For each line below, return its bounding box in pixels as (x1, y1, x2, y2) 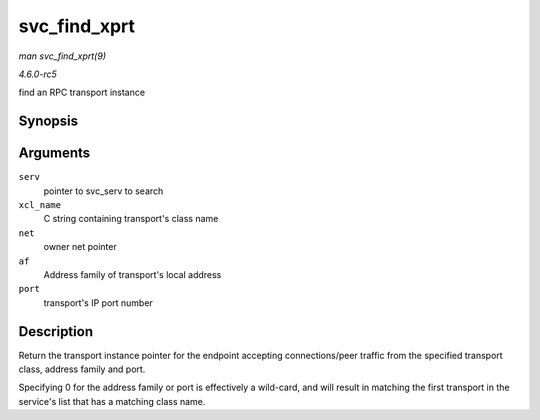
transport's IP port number (43, 296, 154, 309)
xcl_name (18, 200, 62, 211)
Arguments (18, 145, 91, 162)
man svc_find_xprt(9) (18, 50, 107, 62)
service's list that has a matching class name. (18, 395, 206, 407)
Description (18, 323, 94, 340)
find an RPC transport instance (18, 86, 145, 99)
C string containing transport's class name (43, 213, 219, 225)
